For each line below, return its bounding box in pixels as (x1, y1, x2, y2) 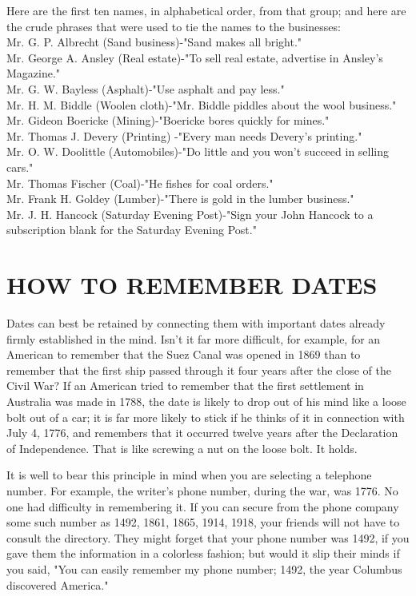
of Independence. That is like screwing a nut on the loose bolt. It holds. (6, 439, 358, 456)
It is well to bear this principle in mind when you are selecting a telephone (6, 467, 372, 483)
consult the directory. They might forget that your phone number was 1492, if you (6, 529, 410, 546)
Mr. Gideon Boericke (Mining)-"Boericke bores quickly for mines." (6, 112, 330, 129)
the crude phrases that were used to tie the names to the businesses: (6, 18, 341, 34)
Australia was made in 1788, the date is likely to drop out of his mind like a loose (6, 393, 406, 409)
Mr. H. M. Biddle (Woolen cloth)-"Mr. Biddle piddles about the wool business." (6, 96, 397, 113)
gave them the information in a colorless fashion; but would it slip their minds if (6, 545, 400, 562)
